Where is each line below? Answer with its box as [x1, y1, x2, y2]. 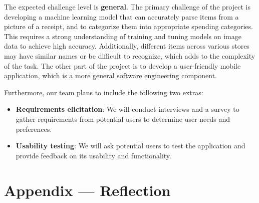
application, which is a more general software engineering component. [4, 70, 217, 81]
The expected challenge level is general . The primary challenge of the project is [4, 2, 250, 12]
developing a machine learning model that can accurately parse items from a [4, 11, 239, 22]
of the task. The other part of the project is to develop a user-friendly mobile [4, 60, 241, 71]
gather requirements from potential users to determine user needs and [16, 113, 230, 124]
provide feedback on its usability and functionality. [16, 150, 171, 160]
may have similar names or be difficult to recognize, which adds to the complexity [4, 50, 255, 61]
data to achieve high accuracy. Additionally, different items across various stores [4, 41, 249, 51]
